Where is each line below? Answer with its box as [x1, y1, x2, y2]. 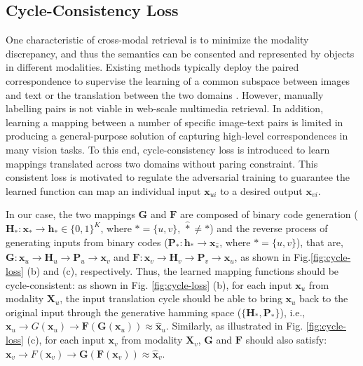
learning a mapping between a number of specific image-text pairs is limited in [6, 114, 343, 129]
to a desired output [220, 183, 303, 198]
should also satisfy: [245, 332, 327, 347]
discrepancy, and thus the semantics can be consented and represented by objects [6, 46, 355, 60]
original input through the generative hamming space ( [6, 304, 242, 319]
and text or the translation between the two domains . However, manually [6, 87, 324, 102]
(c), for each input [27, 332, 105, 347]
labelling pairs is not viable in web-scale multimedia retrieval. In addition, [6, 101, 324, 116]
